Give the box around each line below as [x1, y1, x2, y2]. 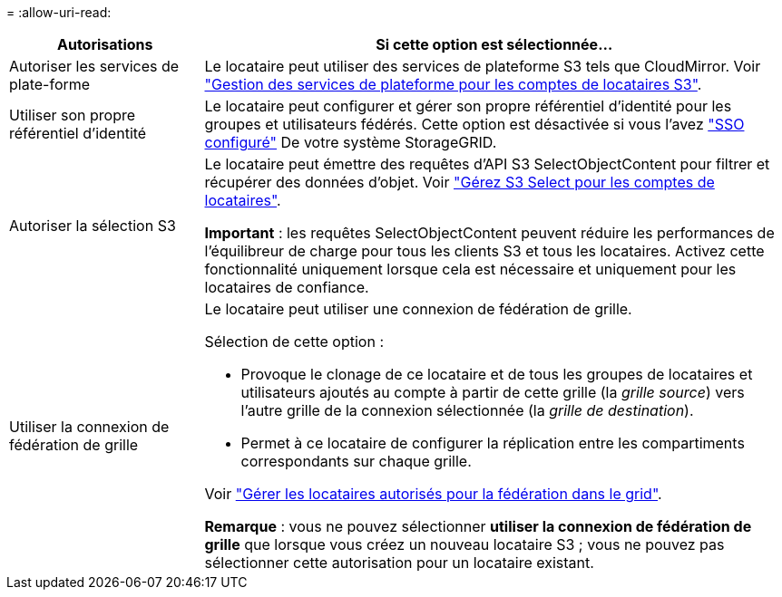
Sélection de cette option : [204, 332, 384, 351]
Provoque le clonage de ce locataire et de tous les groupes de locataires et [240, 365, 753, 383]
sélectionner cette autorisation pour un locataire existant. [204, 554, 594, 572]
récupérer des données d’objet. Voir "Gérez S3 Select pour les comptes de [204, 173, 715, 191]
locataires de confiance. [204, 278, 369, 296]
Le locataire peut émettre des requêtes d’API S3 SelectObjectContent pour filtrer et [204, 155, 770, 173]
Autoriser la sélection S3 [9, 217, 176, 235]
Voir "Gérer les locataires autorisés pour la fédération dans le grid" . [204, 485, 662, 503]
